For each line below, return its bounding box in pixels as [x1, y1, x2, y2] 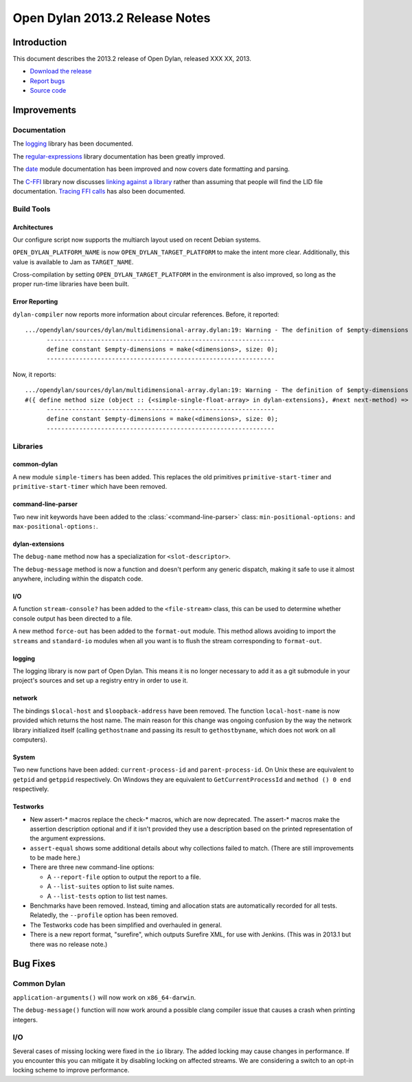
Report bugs [30, 76, 65, 85]
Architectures [12, 223, 54, 231]
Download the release [30, 67, 92, 76]
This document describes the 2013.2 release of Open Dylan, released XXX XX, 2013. [12, 55, 252, 63]
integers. [12, 1015, 38, 1024]
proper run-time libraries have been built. [12, 280, 130, 288]
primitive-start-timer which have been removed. [12, 483, 168, 491]
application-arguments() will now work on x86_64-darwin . [12, 993, 196, 1002]
